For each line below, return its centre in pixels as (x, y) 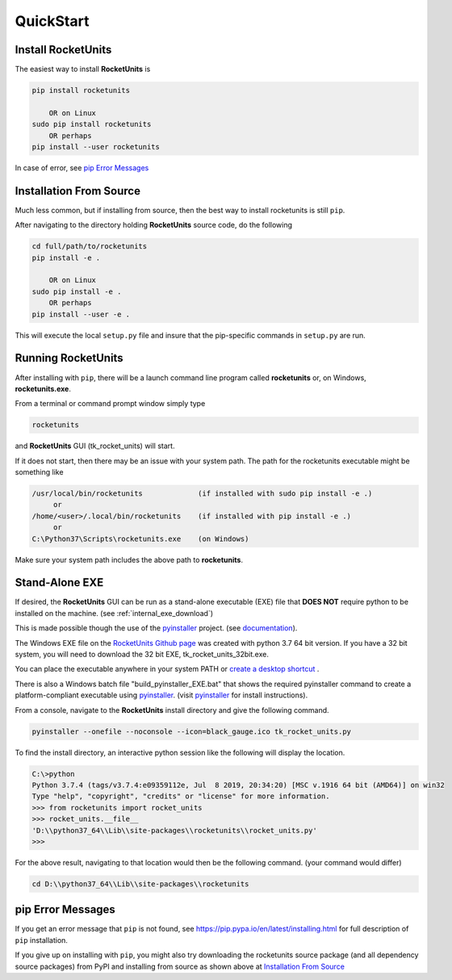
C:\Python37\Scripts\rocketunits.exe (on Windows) (140, 538)
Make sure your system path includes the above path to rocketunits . (129, 559)
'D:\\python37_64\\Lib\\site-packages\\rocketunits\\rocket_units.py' (175, 830)
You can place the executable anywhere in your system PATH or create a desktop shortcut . (167, 669)
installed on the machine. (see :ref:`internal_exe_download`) (114, 613)
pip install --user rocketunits (96, 147)
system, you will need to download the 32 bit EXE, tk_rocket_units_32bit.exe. (142, 655)
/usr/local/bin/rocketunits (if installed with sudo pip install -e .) (202, 494)
